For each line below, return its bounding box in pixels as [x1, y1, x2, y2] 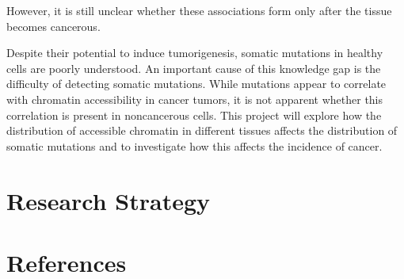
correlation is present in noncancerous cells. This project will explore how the [6, 106, 382, 123]
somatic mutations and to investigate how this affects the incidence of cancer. [6, 137, 383, 154]
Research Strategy [6, 184, 211, 216]
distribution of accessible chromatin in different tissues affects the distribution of [6, 122, 398, 139]
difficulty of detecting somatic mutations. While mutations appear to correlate [6, 75, 387, 92]
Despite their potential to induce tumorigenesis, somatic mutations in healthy [6, 44, 383, 61]
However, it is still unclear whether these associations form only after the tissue [6, 2, 392, 18]
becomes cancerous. [6, 17, 101, 34]
